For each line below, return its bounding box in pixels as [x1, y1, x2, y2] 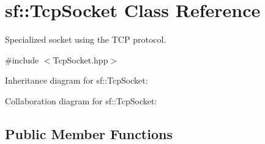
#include [5, 53, 39, 66]
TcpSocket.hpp [53, 53, 108, 66]
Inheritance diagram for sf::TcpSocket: [5, 74, 148, 87]
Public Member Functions [5, 124, 173, 143]
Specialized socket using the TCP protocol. [5, 33, 166, 46]
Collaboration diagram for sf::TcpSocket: [5, 94, 157, 107]
